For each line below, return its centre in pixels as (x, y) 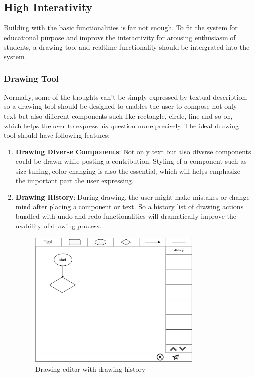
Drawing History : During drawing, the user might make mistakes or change (132, 197)
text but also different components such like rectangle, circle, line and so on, (118, 115)
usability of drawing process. (58, 225)
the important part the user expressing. (75, 180)
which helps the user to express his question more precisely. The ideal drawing (122, 125)
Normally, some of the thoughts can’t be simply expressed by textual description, (126, 96)
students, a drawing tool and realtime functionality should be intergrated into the (127, 47)
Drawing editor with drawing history (90, 369)
